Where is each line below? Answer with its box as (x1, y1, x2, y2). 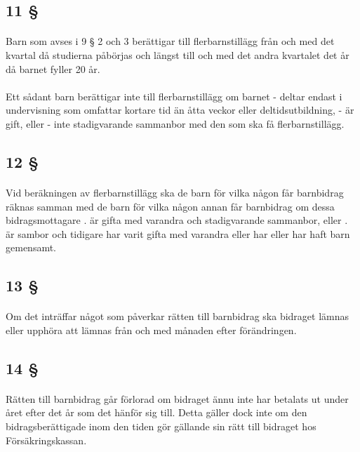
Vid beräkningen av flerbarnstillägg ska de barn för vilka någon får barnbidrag (6, 185, 344, 199)
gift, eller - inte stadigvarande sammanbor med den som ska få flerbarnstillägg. (6, 116, 345, 131)
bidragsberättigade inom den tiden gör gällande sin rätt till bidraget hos (6, 419, 316, 433)
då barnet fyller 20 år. (6, 61, 100, 76)
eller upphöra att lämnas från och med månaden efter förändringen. (6, 322, 297, 337)
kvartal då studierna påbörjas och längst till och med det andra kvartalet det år (6, 47, 349, 62)
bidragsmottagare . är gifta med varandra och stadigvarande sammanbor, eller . (6, 213, 348, 227)
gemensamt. (6, 240, 57, 255)
